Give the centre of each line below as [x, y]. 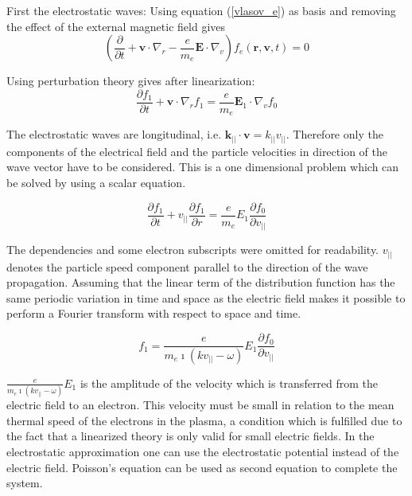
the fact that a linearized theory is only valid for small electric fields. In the [190, 436]
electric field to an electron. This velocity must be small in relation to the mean [200, 405]
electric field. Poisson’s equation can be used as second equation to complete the [202, 467]
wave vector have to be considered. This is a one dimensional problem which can [203, 167]
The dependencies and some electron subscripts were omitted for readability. [193, 250]
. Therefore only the [334, 134]
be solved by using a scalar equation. [96, 182]
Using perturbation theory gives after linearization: [131, 81]
